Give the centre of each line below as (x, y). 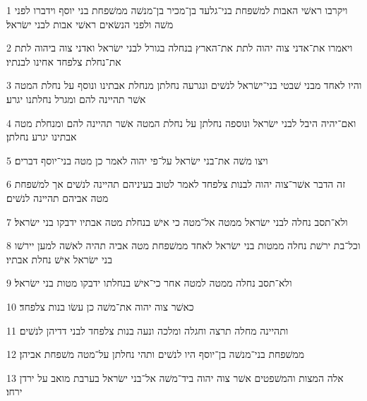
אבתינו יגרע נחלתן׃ (42, 137)
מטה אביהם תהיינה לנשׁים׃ (58, 197)
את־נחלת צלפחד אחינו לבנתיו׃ (64, 61)
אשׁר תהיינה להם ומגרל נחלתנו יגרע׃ (76, 98)
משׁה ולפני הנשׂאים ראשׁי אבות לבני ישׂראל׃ (90, 24)
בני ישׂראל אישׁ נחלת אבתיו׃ (59, 259)
